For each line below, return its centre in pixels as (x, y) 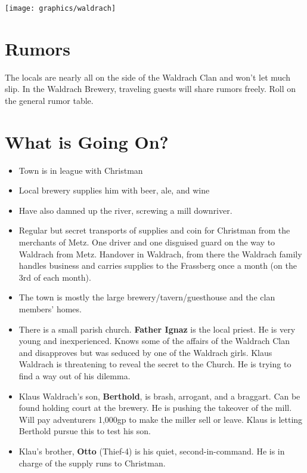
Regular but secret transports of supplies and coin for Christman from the (154, 230)
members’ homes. (50, 309)
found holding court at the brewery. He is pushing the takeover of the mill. (155, 408)
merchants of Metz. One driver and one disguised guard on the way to (147, 242)
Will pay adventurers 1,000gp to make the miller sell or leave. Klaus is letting (161, 419)
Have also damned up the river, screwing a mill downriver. (125, 210)
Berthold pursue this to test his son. (85, 431)
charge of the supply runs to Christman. (92, 463)
